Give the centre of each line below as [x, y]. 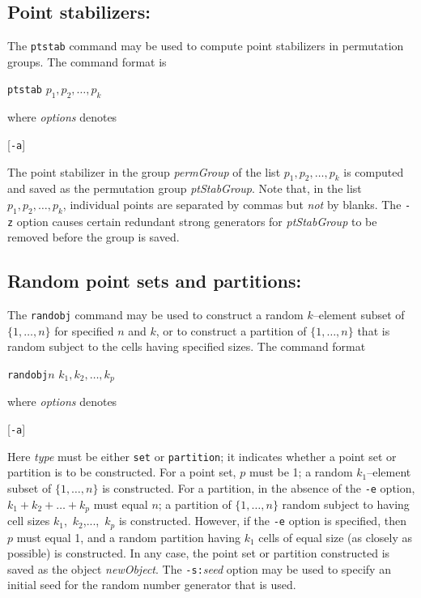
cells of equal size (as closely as [336, 537]
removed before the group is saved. [94, 237]
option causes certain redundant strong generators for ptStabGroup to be [197, 221]
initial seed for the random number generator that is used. [152, 585]
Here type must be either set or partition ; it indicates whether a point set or [202, 456]
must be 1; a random [301, 472]
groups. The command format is [87, 61]
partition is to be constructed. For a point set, [122, 472]
